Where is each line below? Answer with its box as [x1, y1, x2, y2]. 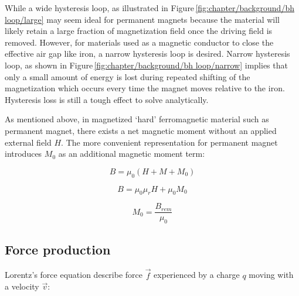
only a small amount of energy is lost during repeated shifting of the [5, 70, 250, 82]
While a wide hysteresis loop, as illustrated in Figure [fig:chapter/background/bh [5, 2, 294, 13]
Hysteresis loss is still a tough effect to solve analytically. [5, 93, 209, 105]
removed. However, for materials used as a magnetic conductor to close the [5, 36, 274, 48]
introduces [5, 147, 42, 160]
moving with [249, 269, 294, 281]
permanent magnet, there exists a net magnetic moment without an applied [5, 124, 277, 136]
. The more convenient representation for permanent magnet [61, 136, 278, 148]
